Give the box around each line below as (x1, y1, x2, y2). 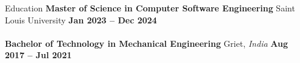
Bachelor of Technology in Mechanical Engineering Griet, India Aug (5, 37, 288, 49)
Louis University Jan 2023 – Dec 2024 (5, 13, 157, 26)
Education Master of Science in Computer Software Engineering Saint (5, 2, 295, 14)
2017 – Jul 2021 (5, 49, 72, 61)
